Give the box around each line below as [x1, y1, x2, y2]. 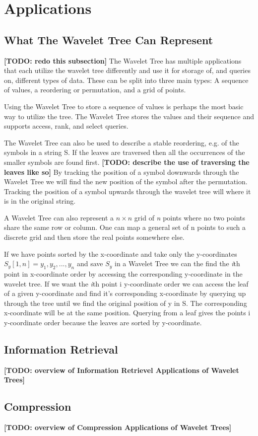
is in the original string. [4, 196, 76, 206]
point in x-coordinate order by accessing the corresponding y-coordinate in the [4, 269, 243, 279]
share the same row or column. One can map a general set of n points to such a [4, 222, 246, 232]
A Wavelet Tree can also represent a [4, 212, 114, 222]
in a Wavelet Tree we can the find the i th [114, 258, 240, 269]
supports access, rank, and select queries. [4, 121, 129, 131]
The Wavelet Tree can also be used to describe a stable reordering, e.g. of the [4, 137, 239, 147]
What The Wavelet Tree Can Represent [4, 32, 213, 47]
